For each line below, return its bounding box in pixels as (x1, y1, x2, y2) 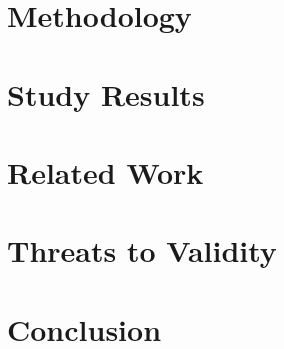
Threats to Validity (7, 230, 277, 271)
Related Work (7, 151, 204, 192)
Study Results (7, 73, 205, 114)
